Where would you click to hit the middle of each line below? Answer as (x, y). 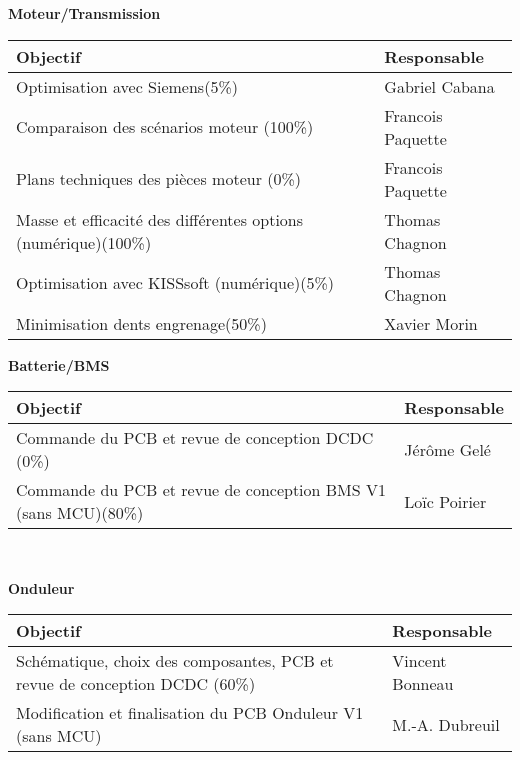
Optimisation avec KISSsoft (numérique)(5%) (175, 283)
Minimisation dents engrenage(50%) (141, 323)
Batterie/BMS (59, 364)
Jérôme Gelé (447, 449)
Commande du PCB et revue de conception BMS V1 (201, 490)
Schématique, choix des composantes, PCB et (175, 661)
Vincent (419, 661)
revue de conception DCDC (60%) (136, 684)
